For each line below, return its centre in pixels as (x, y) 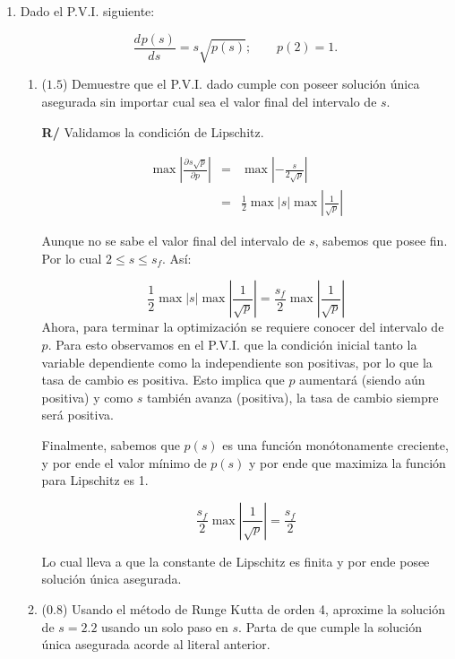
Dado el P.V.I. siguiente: (87, 11)
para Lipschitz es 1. (95, 480)
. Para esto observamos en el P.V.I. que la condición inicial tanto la (232, 345)
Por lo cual (72, 258)
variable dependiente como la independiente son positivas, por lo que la (237, 362)
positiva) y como (87, 397)
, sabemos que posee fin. (381, 241)
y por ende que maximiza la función (348, 462)
